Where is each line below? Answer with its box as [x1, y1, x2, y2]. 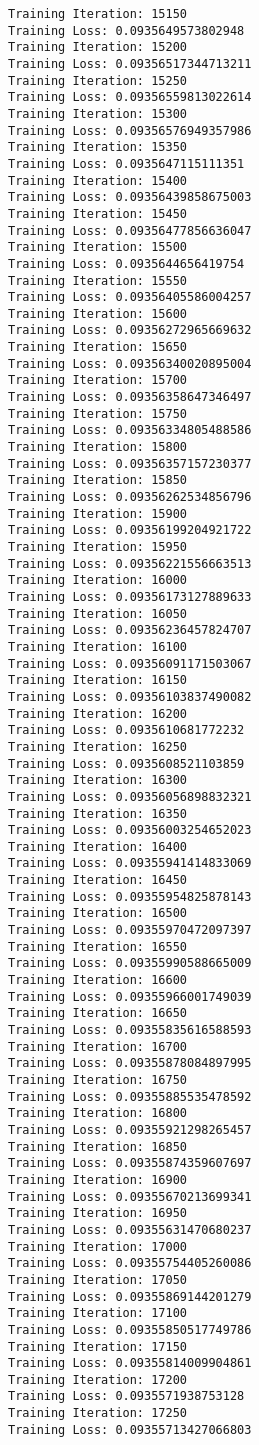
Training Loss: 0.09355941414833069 [8, 856, 252, 871]
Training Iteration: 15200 [8, 40, 187, 55]
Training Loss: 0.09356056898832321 [8, 789, 252, 804]
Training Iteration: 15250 [8, 73, 187, 88]
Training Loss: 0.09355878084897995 [8, 1056, 252, 1071]
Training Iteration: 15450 [8, 206, 187, 221]
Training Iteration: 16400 [8, 839, 187, 854]
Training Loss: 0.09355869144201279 [8, 1289, 252, 1304]
